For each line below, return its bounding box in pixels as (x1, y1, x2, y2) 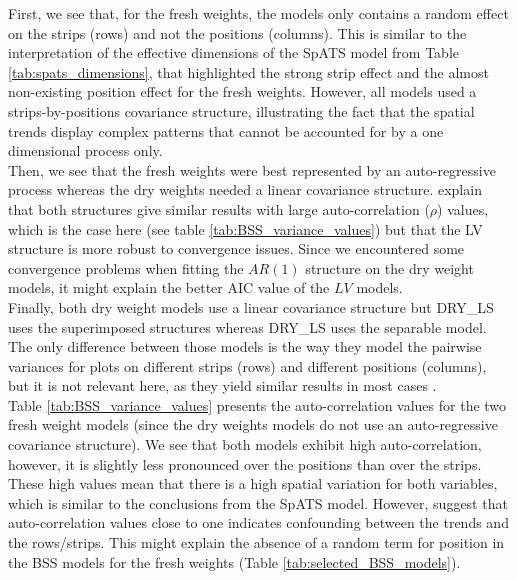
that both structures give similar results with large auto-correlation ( (8, 198, 430, 219)
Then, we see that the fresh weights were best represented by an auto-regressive (8, 159, 496, 180)
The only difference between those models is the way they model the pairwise (8, 336, 482, 357)
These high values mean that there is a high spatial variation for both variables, (8, 473, 498, 494)
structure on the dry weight (305, 257, 474, 278)
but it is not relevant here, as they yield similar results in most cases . (8, 375, 437, 396)
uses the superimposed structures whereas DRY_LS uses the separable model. (8, 316, 487, 337)
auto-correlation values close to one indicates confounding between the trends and (8, 512, 509, 533)
